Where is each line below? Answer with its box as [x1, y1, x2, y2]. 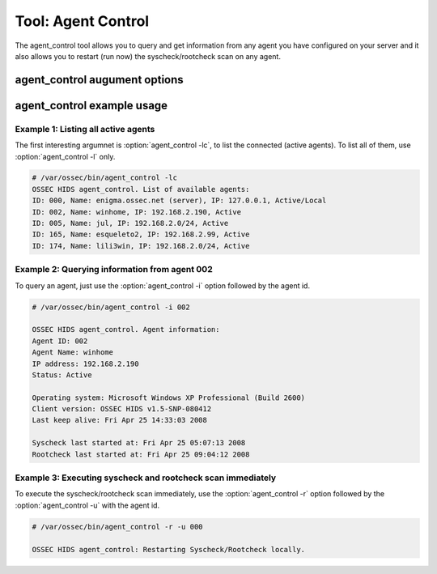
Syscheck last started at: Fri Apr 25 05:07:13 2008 [32, 438, 246, 448]
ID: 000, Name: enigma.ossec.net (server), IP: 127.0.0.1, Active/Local [32, 196, 327, 206]
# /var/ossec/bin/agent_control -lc [32, 173, 178, 182]
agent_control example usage [15, 98, 168, 113]
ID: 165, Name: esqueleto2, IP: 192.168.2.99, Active [32, 230, 250, 239]
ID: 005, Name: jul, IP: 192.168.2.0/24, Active [32, 219, 229, 228]
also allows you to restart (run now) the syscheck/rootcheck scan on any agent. [15, 51, 281, 61]
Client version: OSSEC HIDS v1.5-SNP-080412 [32, 405, 212, 414]
